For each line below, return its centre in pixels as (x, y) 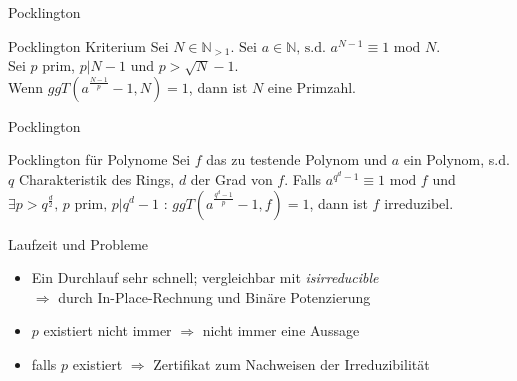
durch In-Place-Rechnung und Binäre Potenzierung (214, 296)
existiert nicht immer (107, 330)
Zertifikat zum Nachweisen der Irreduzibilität (291, 363)
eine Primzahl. (311, 86)
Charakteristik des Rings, (96, 178)
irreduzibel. (419, 202)
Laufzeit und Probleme (78, 243)
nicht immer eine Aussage (281, 330)
